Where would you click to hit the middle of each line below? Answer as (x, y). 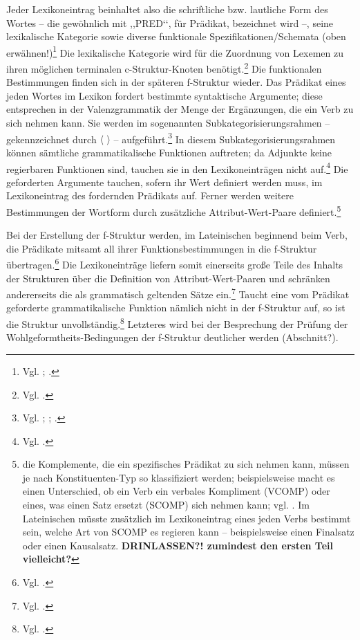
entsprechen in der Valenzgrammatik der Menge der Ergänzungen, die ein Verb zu (180, 109)
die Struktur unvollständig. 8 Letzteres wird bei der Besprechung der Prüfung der (177, 323)
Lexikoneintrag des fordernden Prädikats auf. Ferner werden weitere (150, 195)
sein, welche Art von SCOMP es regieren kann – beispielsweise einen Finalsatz (188, 532)
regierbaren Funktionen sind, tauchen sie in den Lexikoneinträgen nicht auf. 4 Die (177, 167)
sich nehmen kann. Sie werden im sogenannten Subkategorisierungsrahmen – (168, 123)
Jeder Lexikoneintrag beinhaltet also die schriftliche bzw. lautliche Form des (167, 9)
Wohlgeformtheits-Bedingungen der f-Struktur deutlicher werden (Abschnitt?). (172, 337)
